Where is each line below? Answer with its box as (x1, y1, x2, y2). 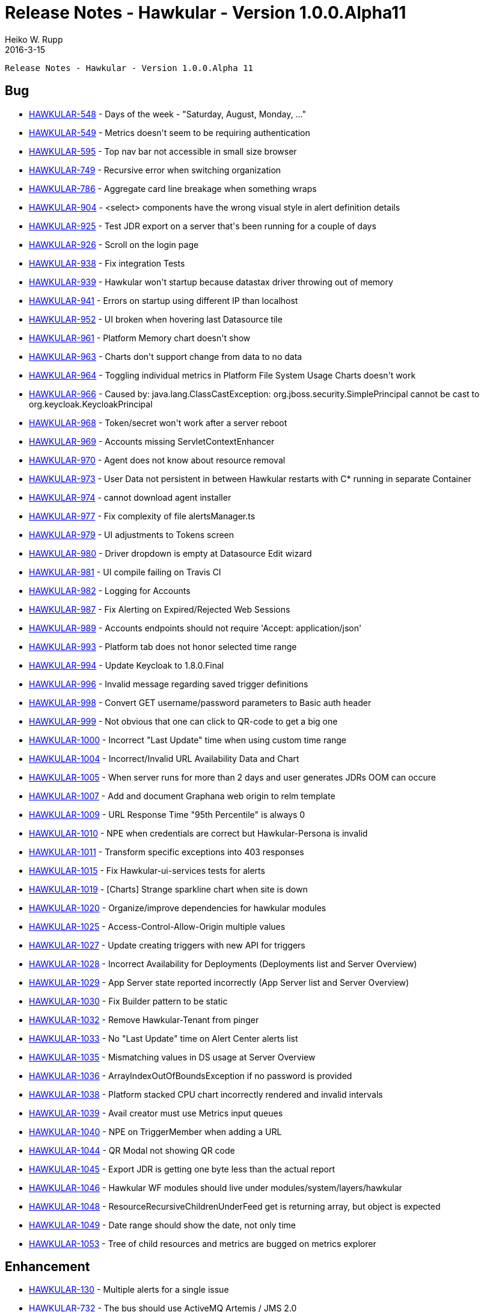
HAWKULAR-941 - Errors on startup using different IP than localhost (29, 295, 298, 306)
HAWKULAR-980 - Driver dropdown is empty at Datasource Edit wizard (29, 548, 312, 559)
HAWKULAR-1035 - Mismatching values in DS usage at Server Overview (29, 1051, 316, 1062)
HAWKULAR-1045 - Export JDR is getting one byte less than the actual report (29, 1163, 335, 1174)
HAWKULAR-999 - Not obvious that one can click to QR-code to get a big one (29, 716, 338, 726)
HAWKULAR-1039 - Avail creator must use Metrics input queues (29, 1107, 283, 1118)
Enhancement (5, 1259, 90, 1275)
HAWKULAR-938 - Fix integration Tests (29, 258, 185, 268)
